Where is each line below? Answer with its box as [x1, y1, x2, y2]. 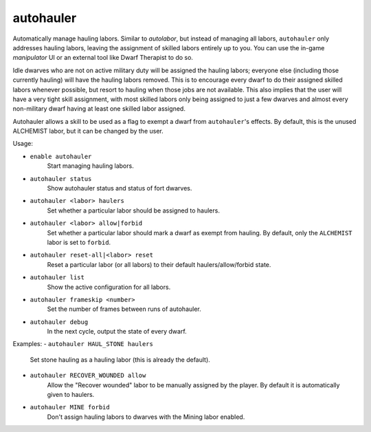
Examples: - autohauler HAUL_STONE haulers [12, 340, 154, 348]
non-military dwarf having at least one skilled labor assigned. [12, 105, 185, 113]
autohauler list [30, 274, 85, 281]
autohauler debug [30, 318, 89, 326]
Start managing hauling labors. [47, 162, 134, 170]
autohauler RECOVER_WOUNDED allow [30, 371, 146, 380]
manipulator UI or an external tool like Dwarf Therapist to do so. [12, 54, 194, 62]
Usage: [12, 140, 34, 148]
